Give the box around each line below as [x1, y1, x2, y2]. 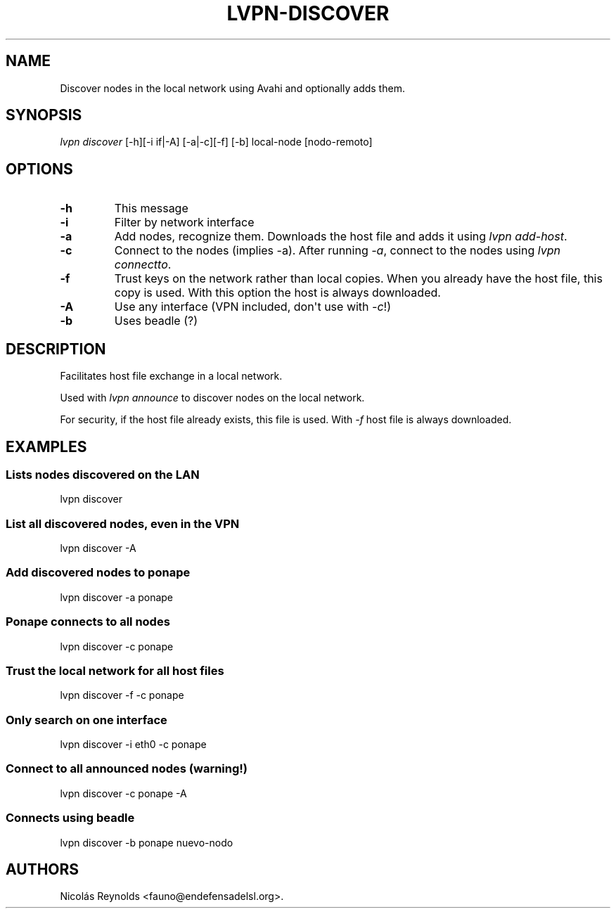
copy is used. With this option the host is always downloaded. [114, 285, 441, 300]
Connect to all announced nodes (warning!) [6, 761, 248, 776]
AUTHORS [6, 861, 79, 879]
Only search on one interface [6, 712, 167, 727]
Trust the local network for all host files [6, 663, 224, 678]
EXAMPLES [6, 437, 87, 456]
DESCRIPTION [6, 340, 106, 358]
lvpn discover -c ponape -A [60, 787, 187, 799]
